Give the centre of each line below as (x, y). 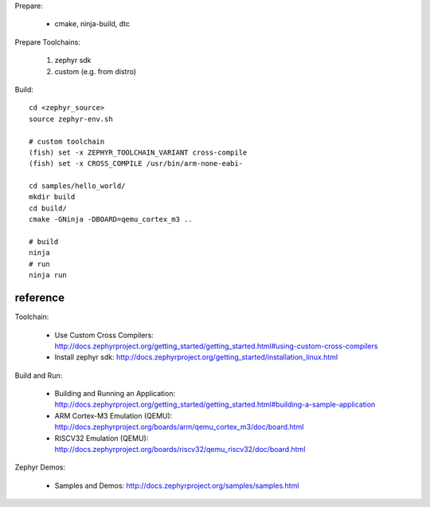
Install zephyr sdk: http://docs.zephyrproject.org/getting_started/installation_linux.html (196, 357)
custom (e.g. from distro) (96, 71)
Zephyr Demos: (40, 467)
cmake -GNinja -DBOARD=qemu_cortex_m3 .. (111, 220)
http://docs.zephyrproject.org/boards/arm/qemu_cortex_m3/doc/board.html (179, 427)
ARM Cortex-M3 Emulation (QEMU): (113, 415)
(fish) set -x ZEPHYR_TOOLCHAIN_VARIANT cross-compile (138, 152)
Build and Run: (39, 375)
